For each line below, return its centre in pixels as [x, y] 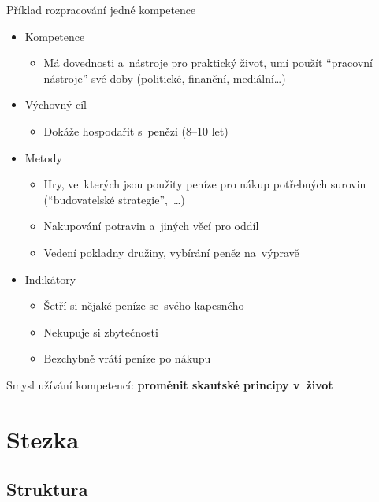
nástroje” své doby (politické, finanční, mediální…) [165, 78]
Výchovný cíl [56, 104]
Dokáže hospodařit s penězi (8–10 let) [136, 130]
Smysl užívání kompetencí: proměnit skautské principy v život [170, 384]
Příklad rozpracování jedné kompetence [101, 9]
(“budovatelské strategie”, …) [114, 199]
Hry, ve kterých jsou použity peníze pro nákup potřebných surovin [205, 184]
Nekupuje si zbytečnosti [101, 331]
